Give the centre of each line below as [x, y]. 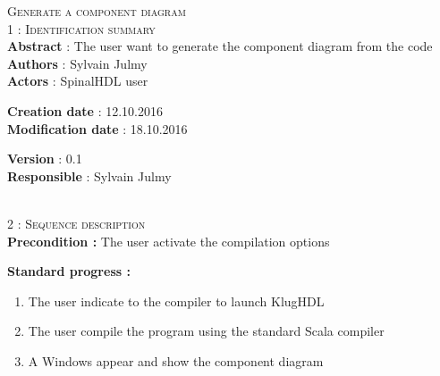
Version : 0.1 [45, 159]
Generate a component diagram [97, 11]
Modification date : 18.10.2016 [97, 128]
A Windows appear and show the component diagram [176, 360]
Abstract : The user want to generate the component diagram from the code [220, 46]
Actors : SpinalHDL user [78, 81]
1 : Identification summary [81, 28]
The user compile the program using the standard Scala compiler [206, 331]
